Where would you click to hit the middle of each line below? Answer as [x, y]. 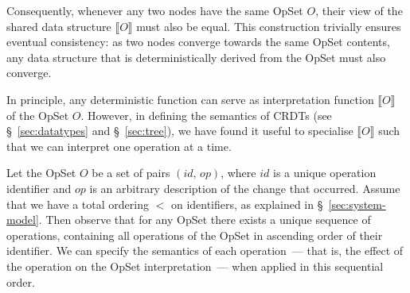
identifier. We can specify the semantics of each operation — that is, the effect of [205, 251]
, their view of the [359, 10]
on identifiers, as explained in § [247, 204]
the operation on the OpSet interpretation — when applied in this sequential [195, 266]
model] [23, 220]
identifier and [39, 188]
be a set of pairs [131, 173]
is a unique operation [324, 173]
